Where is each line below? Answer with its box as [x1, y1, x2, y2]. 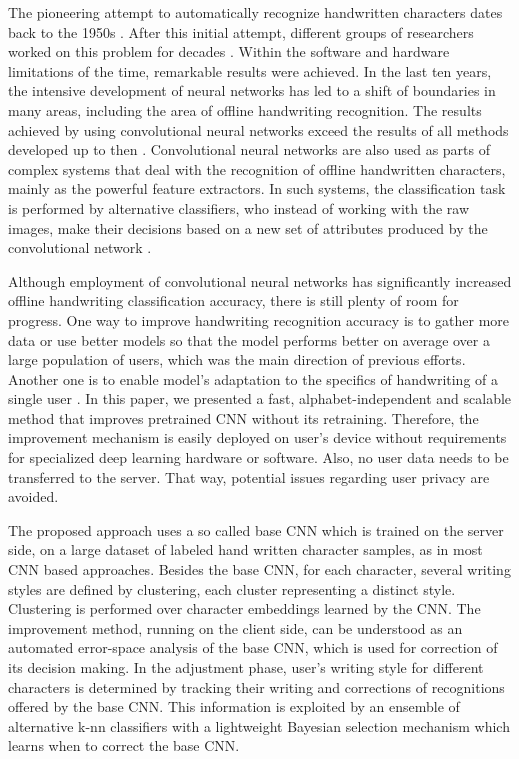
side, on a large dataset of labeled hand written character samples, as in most [8, 539, 483, 560]
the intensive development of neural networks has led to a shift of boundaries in [8, 80, 496, 101]
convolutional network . [8, 237, 152, 258]
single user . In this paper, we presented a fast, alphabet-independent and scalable [8, 388, 512, 409]
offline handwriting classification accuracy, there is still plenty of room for [8, 290, 459, 311]
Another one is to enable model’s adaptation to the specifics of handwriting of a [8, 368, 499, 389]
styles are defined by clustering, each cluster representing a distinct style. [8, 578, 456, 599]
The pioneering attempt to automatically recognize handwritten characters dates [8, 2, 503, 22]
